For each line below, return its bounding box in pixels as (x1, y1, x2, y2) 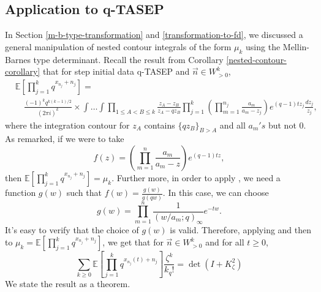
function (5, 186, 36, 199)
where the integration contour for (5, 118, 130, 131)
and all (219, 118, 246, 131)
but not (268, 118, 296, 131)
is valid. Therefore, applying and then (170, 223, 312, 236)
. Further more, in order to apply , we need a (111, 171, 281, 184)
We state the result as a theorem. (5, 277, 130, 290)
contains (144, 118, 175, 131)
